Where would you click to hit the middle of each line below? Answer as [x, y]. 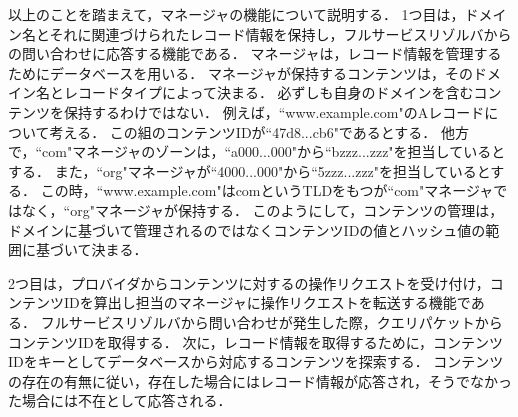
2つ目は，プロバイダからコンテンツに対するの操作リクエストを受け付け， [249, 282]
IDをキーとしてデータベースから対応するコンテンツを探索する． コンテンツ [256, 361]
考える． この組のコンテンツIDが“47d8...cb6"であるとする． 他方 [259, 131]
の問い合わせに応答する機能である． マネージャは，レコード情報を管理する [255, 53]
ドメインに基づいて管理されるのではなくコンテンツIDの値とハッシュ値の [247, 229]
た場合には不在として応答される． [120, 400]
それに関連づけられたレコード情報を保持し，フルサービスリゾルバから [280, 33]
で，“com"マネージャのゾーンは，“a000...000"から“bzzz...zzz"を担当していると [257, 151]
